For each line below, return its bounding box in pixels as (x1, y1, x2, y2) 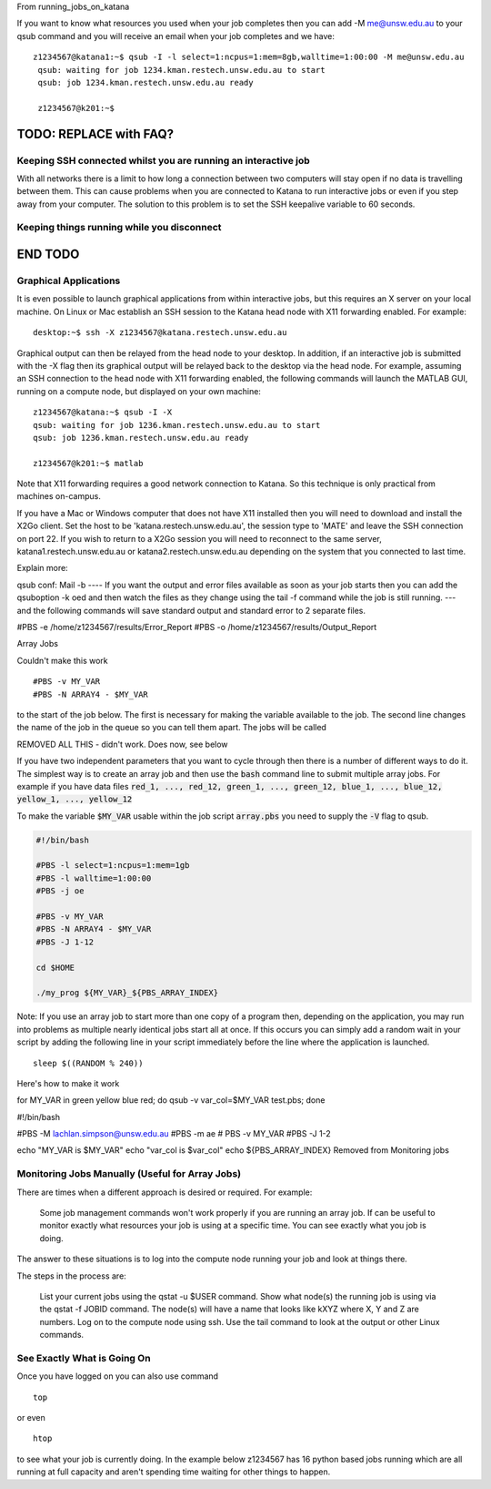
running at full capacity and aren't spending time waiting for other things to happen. (16, 1466, 331, 1477)
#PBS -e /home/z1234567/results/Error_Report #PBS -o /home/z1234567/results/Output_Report (16, 621, 377, 632)
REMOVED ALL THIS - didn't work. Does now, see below (16, 739, 228, 750)
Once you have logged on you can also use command (16, 1371, 218, 1382)
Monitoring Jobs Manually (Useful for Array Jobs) (16, 1168, 242, 1180)
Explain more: (16, 563, 68, 574)
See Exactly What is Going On (16, 1351, 151, 1364)
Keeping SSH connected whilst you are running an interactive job (16, 154, 311, 167)
